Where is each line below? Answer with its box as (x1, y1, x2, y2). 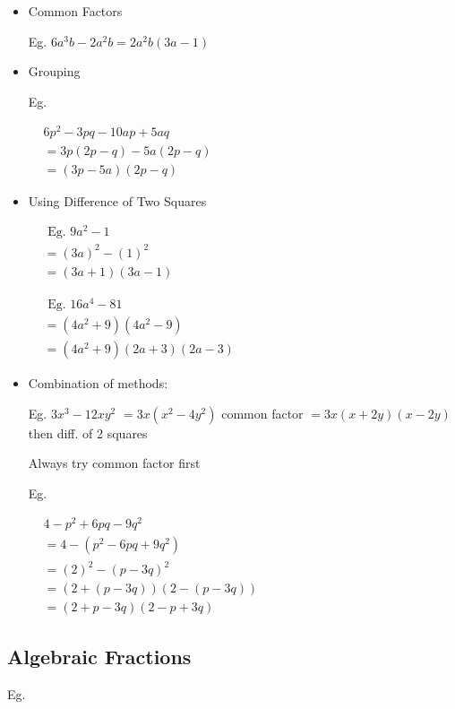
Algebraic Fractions (7, 643, 192, 670)
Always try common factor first (28, 454, 201, 472)
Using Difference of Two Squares (28, 191, 207, 210)
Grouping (28, 62, 81, 81)
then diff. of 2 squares (28, 423, 148, 442)
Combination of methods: (28, 373, 168, 392)
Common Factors (28, 2, 123, 20)
